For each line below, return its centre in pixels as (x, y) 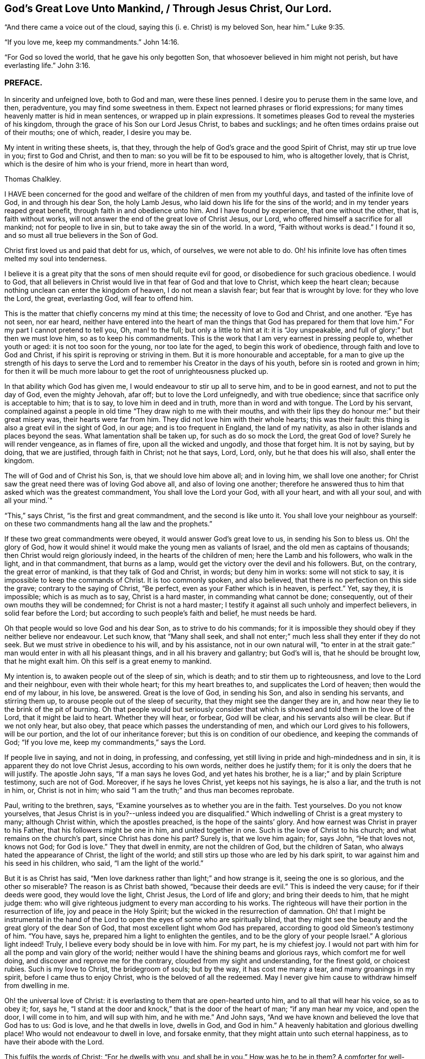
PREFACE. (24, 82)
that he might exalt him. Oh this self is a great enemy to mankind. (108, 661)
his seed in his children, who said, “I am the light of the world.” (104, 863)
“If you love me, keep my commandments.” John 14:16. (92, 42)
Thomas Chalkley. (33, 179)
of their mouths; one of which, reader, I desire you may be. (98, 133)
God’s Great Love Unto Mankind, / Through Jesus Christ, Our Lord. (168, 8)
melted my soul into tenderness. (56, 259)
